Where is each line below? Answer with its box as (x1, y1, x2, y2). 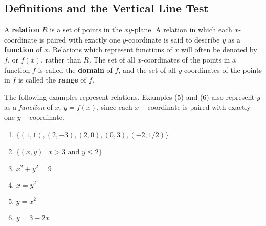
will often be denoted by (181, 44, 257, 55)
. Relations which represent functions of (48, 44, 172, 55)
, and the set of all (118, 64, 176, 75)
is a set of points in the (50, 24, 122, 35)
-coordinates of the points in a (141, 54, 236, 65)
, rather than (40, 54, 81, 65)
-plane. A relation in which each (132, 24, 232, 35)
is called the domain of (38, 64, 113, 75)
